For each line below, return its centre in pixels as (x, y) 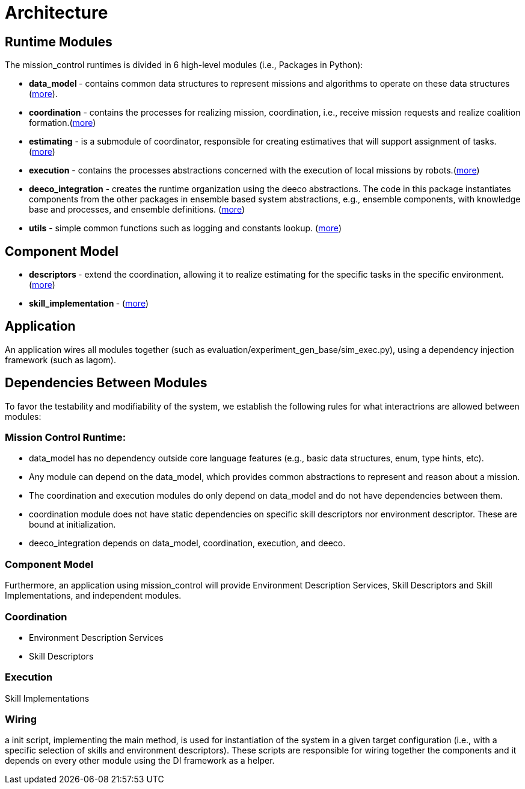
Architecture (57, 13)
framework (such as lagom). (61, 360)
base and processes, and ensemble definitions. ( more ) (137, 210)
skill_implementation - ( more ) (89, 304)
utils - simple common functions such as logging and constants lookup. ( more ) (185, 228)
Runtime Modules (59, 42)
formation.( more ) (63, 123)
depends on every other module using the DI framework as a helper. (140, 761)
